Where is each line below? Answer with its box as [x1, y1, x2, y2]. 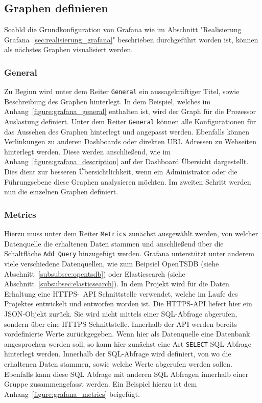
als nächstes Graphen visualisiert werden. [4, 44, 133, 55]
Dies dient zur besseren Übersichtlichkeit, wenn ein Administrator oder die [4, 166, 237, 177]
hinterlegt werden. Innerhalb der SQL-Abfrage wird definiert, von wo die [4, 348, 231, 359]
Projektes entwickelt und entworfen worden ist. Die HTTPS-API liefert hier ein [4, 298, 252, 309]
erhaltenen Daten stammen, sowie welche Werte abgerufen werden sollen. [4, 358, 232, 369]
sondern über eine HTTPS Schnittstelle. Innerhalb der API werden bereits [4, 318, 237, 329]
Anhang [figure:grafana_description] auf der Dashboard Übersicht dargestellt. [4, 156, 249, 167]
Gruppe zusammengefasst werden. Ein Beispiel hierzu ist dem [4, 378, 197, 389]
